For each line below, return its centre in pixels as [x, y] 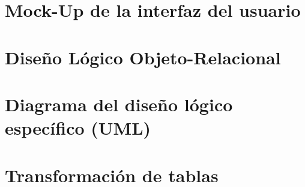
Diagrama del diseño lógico [119, 104]
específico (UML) [78, 128]
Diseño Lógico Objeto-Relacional [143, 57]
